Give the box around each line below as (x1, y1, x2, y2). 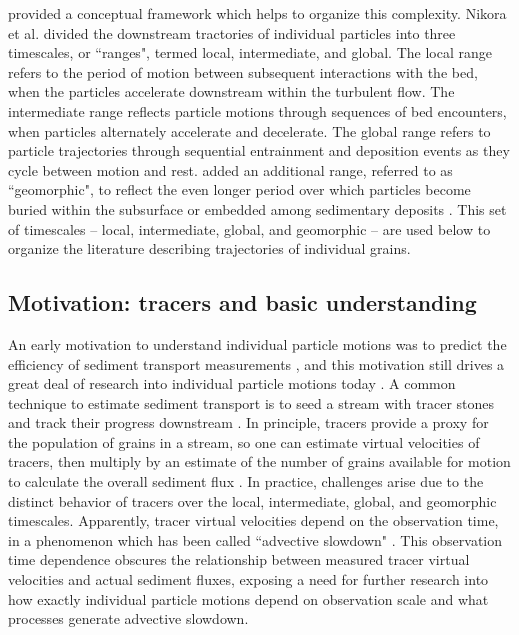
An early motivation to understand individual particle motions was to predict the (8, 333, 507, 354)
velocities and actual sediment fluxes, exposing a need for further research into (8, 569, 489, 590)
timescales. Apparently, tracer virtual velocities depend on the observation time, (8, 510, 499, 531)
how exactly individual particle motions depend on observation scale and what (8, 588, 489, 609)
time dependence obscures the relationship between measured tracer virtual (8, 549, 470, 570)
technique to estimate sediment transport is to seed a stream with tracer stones (8, 392, 495, 413)
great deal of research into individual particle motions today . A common (8, 373, 456, 394)
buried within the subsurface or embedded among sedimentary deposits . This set (8, 198, 507, 219)
